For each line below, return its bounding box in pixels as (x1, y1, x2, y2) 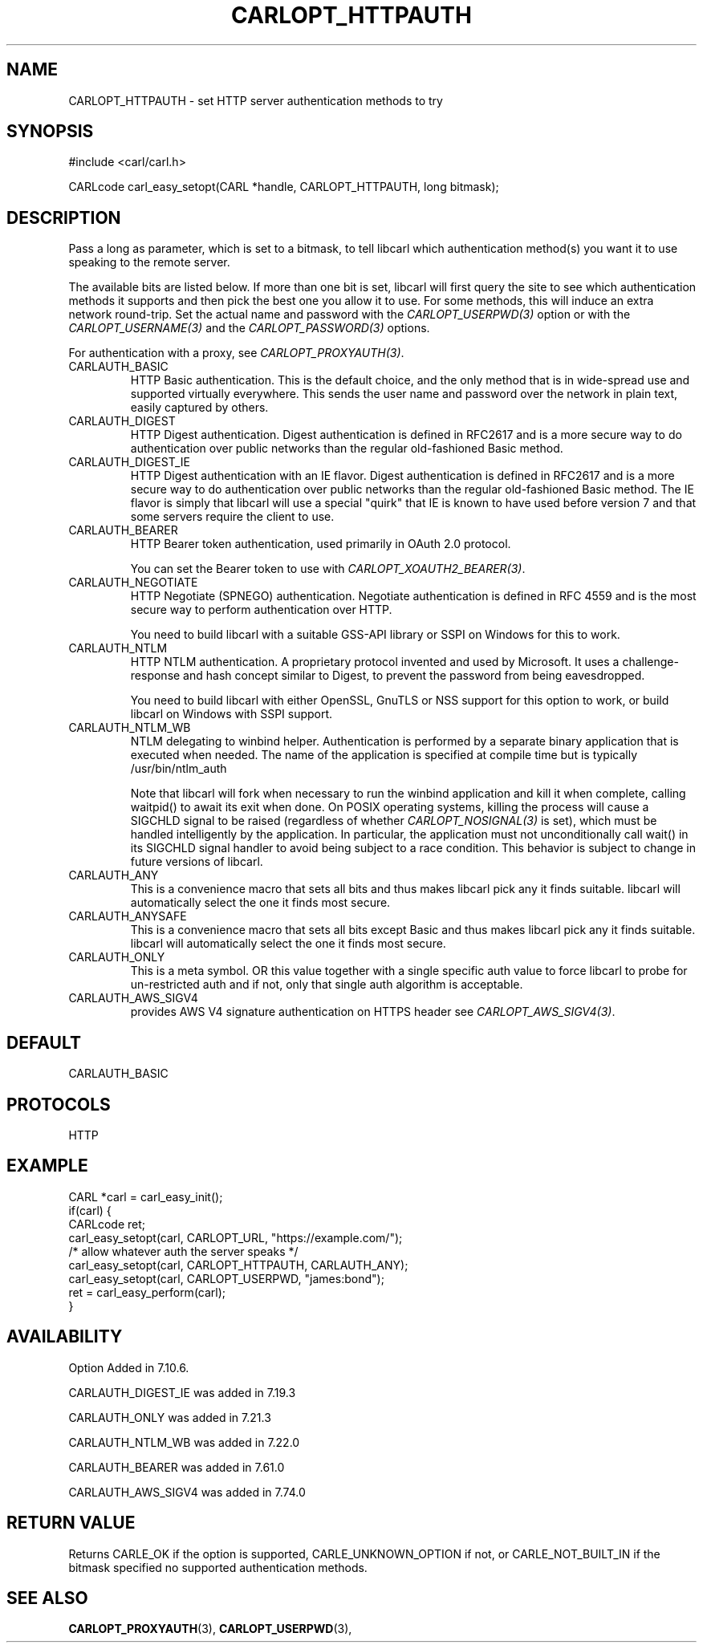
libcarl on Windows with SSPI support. (130, 707, 333, 721)
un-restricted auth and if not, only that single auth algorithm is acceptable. (130, 977, 523, 992)
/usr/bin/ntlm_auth (130, 762, 227, 776)
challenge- (622, 655, 679, 669)
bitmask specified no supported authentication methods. (68, 1560, 368, 1574)
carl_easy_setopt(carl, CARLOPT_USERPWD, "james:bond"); (68, 1271, 384, 1285)
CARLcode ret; (68, 1216, 145, 1231)
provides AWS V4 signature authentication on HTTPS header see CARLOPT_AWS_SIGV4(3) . (130, 1005, 616, 1019)
